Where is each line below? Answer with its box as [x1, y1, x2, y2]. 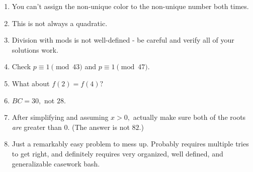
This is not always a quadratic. [12, 18, 108, 28]
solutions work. [12, 44, 58, 55]
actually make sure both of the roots [133, 112, 246, 122]
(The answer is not [72, 121, 130, 132]
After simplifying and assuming [12, 112, 109, 122]
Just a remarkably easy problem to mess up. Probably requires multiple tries [12, 138, 249, 149]
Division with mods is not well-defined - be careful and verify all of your [12, 35, 234, 45]
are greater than [12, 121, 62, 132]
